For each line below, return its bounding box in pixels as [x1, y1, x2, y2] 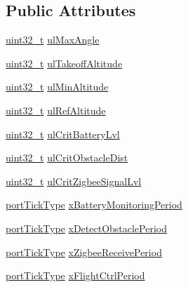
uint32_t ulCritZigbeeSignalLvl [6, 173, 142, 188]
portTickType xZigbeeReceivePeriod [6, 244, 162, 259]
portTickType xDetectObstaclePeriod [6, 220, 168, 235]
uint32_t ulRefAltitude [6, 102, 106, 117]
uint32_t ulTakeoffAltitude [6, 55, 123, 70]
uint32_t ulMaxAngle [6, 32, 100, 47]
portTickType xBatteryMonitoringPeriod [6, 197, 182, 212]
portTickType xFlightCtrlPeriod [6, 268, 145, 283]
